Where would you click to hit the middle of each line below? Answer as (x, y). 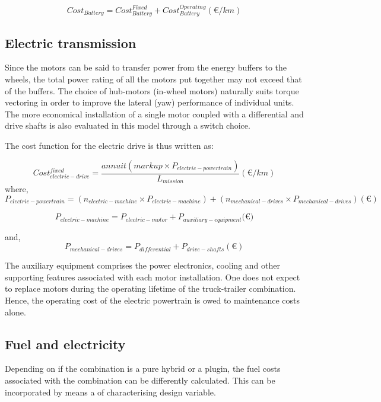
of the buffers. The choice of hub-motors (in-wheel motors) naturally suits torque (152, 90)
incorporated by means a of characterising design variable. (110, 392)
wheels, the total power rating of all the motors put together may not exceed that (153, 79)
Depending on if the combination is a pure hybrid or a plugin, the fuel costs (143, 368)
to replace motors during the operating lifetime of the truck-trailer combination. (150, 288)
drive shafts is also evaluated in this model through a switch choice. (128, 125)
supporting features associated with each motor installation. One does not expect (153, 277)
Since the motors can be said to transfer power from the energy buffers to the (146, 67)
